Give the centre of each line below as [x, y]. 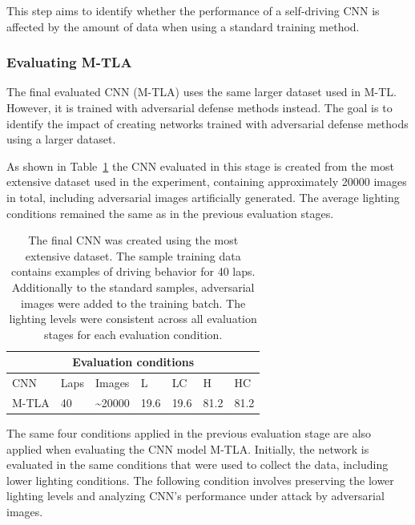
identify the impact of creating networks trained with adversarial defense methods [207, 123]
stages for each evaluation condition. [133, 334]
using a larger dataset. [61, 139]
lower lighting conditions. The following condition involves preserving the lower [200, 480]
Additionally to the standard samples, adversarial [133, 287]
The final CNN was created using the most [133, 240]
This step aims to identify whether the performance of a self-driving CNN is [193, 10]
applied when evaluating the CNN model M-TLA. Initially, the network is [188, 448]
